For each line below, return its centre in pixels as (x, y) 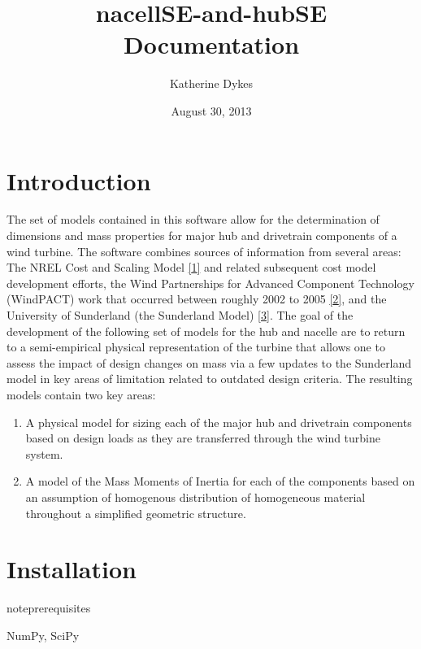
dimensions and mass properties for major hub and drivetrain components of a (202, 235)
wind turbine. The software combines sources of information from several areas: (204, 251)
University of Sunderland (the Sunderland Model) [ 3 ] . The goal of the (180, 315)
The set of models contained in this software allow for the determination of (193, 219)
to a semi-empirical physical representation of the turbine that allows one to (196, 347)
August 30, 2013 (211, 110)
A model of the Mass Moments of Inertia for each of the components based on (220, 481)
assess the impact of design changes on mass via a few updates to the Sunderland (209, 362)
